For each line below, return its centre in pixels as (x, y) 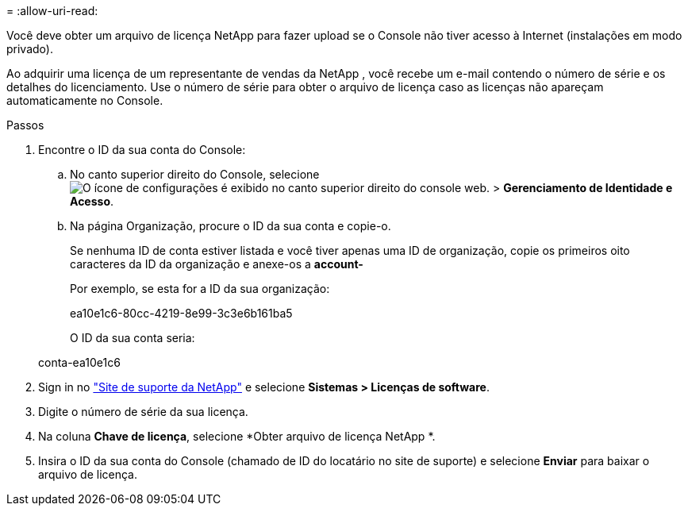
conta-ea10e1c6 (79, 362)
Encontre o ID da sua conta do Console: (142, 150)
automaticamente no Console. (85, 100)
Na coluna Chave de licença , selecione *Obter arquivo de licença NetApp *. (237, 436)
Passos (25, 125)
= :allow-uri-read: (52, 11)
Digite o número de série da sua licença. (143, 412)
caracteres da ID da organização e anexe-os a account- (217, 264)
